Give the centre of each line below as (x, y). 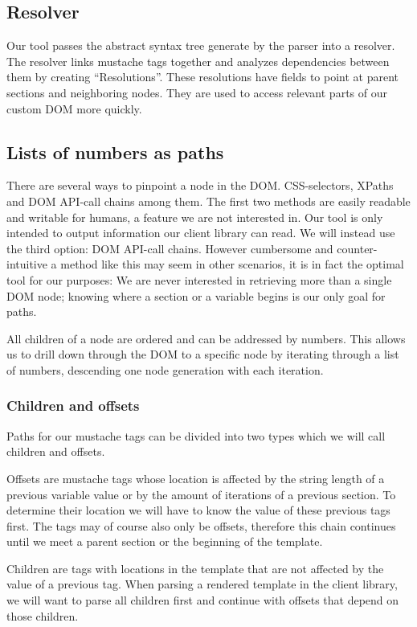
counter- (357, 248)
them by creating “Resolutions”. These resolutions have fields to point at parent (203, 77)
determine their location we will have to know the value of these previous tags (198, 510)
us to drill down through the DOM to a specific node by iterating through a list (203, 354)
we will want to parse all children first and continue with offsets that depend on (203, 600)
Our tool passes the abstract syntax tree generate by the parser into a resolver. (201, 45)
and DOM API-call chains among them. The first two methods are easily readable (208, 201)
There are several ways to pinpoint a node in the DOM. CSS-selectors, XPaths (200, 185)
